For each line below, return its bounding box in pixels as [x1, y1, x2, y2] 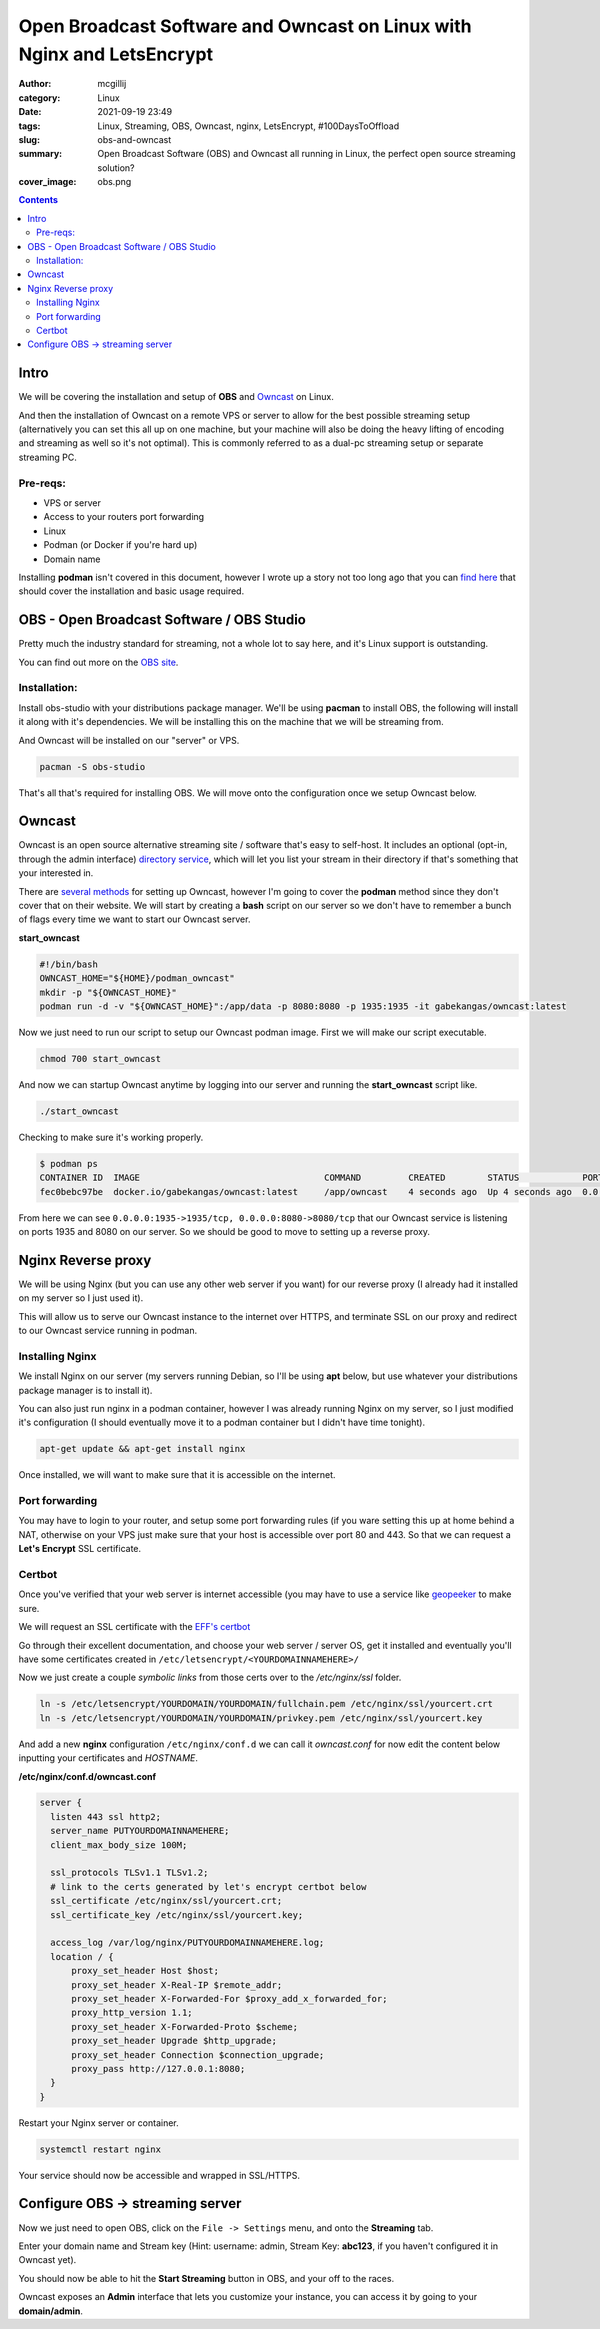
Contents [18, 194, 59, 206]
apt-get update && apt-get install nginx [39, 1443, 246, 1455]
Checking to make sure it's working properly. [18, 1131, 204, 1143]
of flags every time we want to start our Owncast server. [18, 913, 251, 925]
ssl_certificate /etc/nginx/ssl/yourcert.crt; [50, 1895, 283, 1907]
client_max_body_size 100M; [50, 1839, 188, 1850]
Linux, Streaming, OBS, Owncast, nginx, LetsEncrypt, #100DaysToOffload [97, 120, 400, 132]
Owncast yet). [18, 2254, 77, 2266]
